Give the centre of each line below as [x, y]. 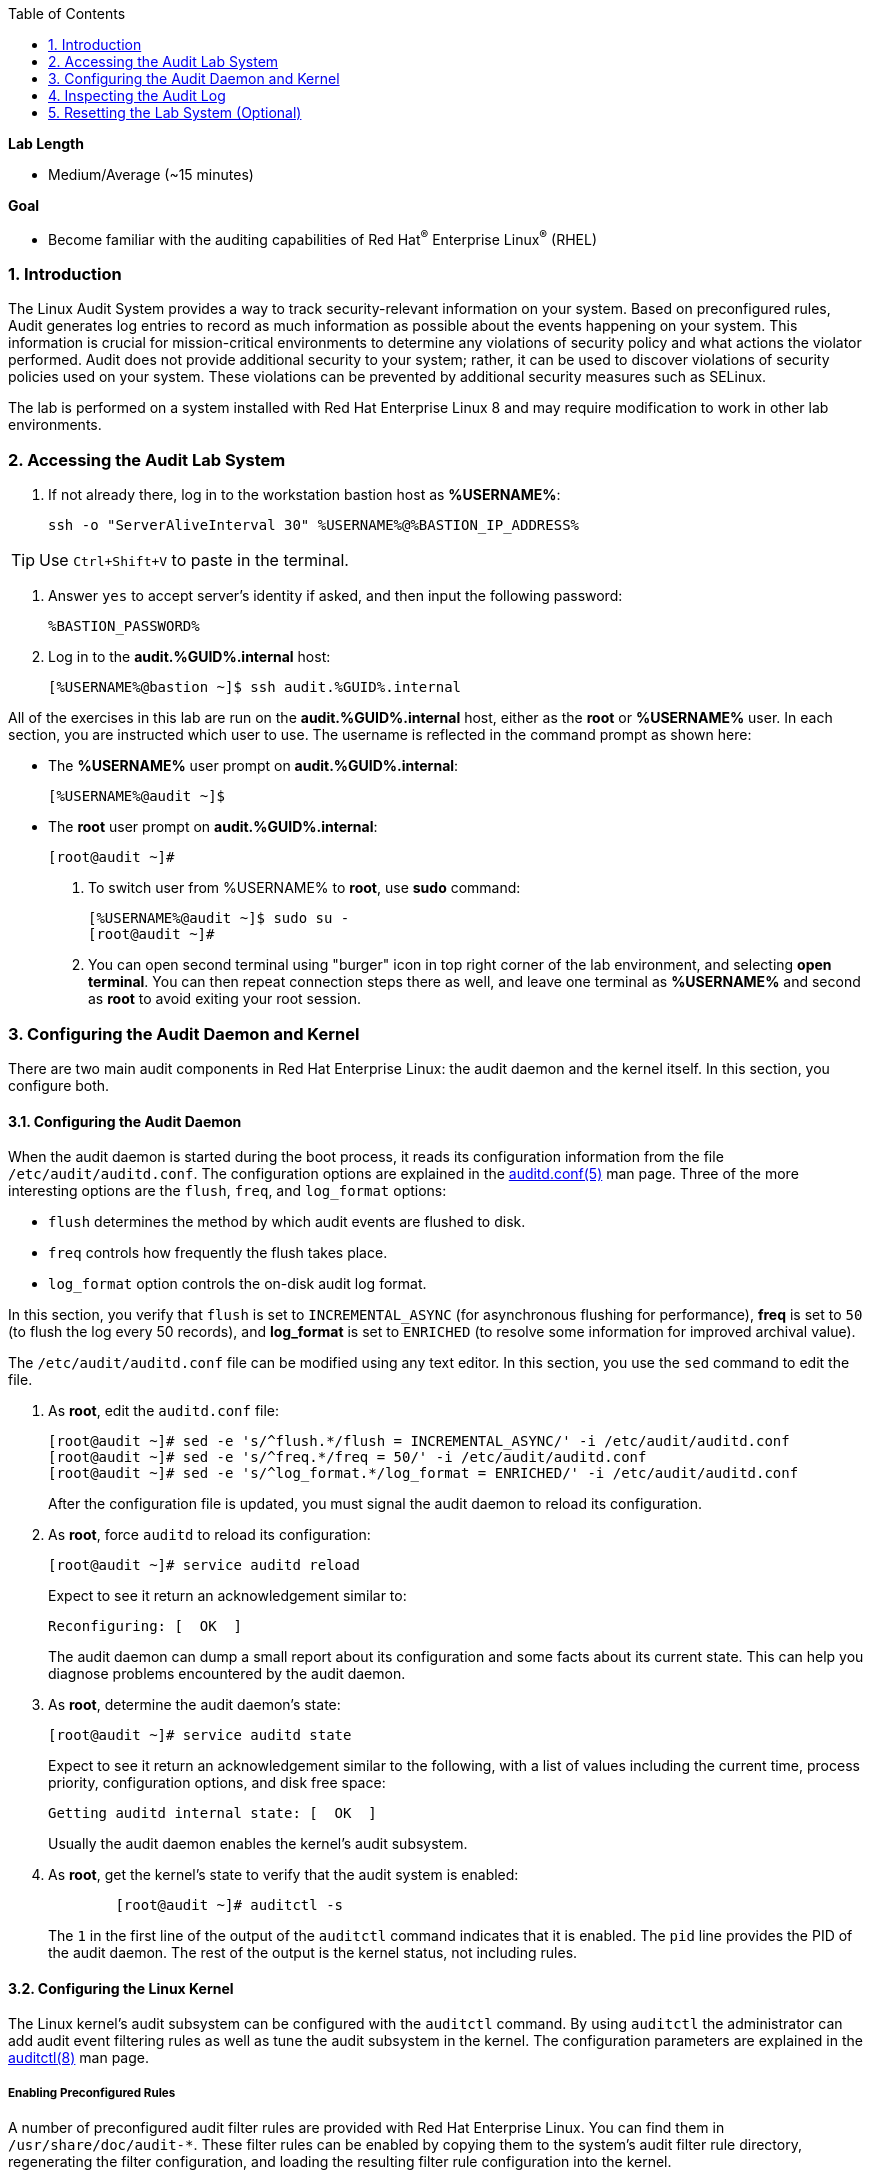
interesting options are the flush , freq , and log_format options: [227, 1191]
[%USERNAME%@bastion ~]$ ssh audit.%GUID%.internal [255, 687]
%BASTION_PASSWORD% [124, 626]
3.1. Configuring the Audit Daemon [125, 1121]
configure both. [59, 1085]
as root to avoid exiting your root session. [225, 999]
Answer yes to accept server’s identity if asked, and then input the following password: [335, 596]
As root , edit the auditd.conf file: [164, 1411]
